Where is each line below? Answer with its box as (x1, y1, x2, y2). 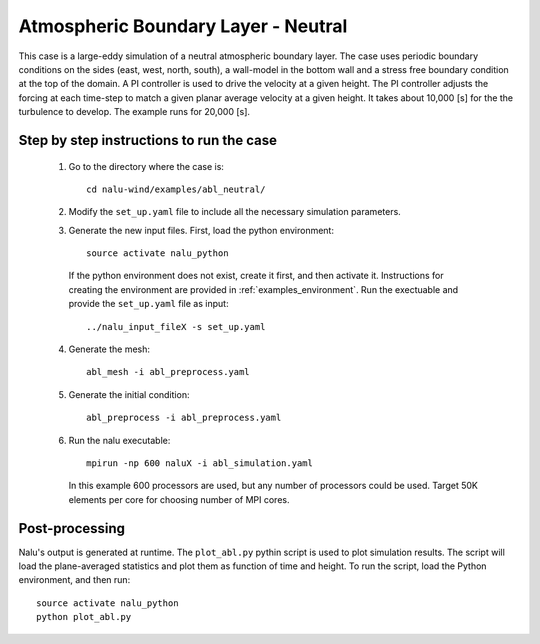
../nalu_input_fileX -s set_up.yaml (86, 321, 266, 332)
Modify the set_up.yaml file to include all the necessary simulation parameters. (68, 206, 402, 218)
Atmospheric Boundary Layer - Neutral (18, 15, 348, 37)
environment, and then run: (18, 574, 131, 586)
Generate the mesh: (68, 343, 150, 355)
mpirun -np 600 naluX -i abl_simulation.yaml (86, 457, 314, 469)
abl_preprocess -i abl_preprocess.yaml (86, 412, 282, 424)
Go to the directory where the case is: (68, 160, 225, 172)
